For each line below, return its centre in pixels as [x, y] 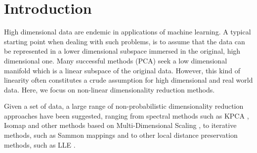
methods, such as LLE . [40, 144]
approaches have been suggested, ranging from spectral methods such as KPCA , [127, 115]
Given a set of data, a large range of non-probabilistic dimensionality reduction [124, 106]
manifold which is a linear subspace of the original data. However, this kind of [122, 70]
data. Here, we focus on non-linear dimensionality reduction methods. [109, 89]
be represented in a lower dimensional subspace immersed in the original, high [122, 51]
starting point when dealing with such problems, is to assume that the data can [125, 41]
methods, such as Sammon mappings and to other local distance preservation [121, 135]
